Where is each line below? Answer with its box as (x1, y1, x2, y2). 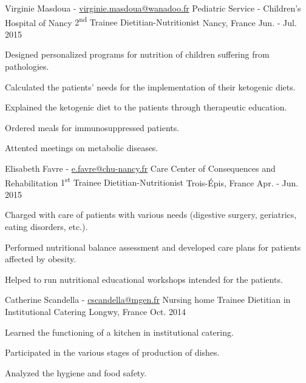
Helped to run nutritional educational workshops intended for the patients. (5, 273, 283, 285)
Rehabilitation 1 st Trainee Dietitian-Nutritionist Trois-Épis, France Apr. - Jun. (5, 174, 299, 189)
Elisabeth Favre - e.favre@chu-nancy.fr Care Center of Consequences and (5, 162, 276, 174)
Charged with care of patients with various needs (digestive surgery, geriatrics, (5, 208, 297, 221)
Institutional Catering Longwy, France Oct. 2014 (5, 305, 186, 317)
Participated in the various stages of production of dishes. (5, 346, 220, 359)
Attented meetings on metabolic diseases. (5, 141, 158, 154)
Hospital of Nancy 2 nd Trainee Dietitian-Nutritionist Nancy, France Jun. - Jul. (5, 14, 297, 29)
